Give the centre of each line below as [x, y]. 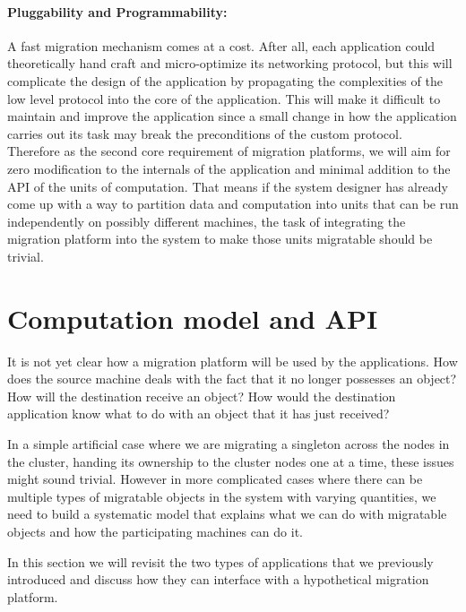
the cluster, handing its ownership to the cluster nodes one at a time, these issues [231, 461]
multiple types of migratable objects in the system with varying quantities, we [222, 496]
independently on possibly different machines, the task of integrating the [207, 221]
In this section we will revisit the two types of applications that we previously [220, 561]
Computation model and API [193, 318]
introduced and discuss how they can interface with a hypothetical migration [218, 579]
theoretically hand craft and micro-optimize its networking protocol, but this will [230, 63]
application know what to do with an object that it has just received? [198, 414]
